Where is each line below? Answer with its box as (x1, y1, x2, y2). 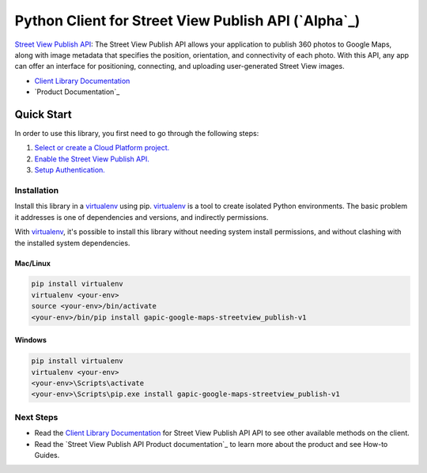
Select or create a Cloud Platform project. (34, 143, 170, 153)
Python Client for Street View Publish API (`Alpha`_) (14, 12, 361, 29)
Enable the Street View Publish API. (34, 154, 149, 164)
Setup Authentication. (34, 165, 106, 175)
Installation (14, 184, 59, 195)
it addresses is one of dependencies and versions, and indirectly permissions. (14, 212, 269, 221)
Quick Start (14, 108, 72, 121)
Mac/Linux (14, 258, 51, 268)
